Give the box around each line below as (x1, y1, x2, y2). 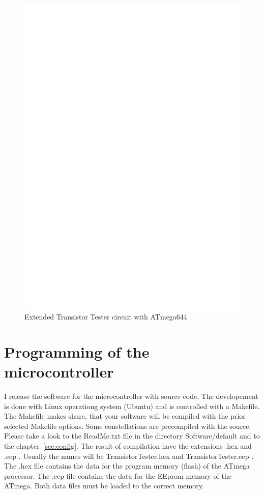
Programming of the (4, 341, 150, 362)
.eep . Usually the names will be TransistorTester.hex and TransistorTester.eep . (4, 450, 254, 461)
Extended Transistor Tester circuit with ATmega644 (24, 311, 187, 322)
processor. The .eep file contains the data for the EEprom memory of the (4, 470, 231, 481)
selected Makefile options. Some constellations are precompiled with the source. (4, 420, 251, 431)
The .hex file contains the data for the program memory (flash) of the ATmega (4, 460, 250, 471)
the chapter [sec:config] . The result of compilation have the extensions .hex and (4, 440, 252, 451)
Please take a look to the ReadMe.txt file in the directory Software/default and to (4, 430, 260, 441)
